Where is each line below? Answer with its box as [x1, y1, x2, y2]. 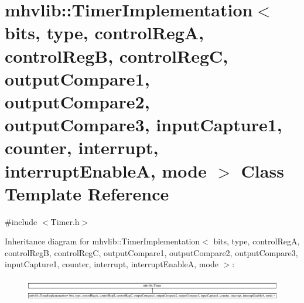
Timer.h [50, 215, 80, 227]
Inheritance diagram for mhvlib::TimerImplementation [5, 235, 200, 247]
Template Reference [5, 181, 169, 205]
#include [5, 215, 37, 227]
